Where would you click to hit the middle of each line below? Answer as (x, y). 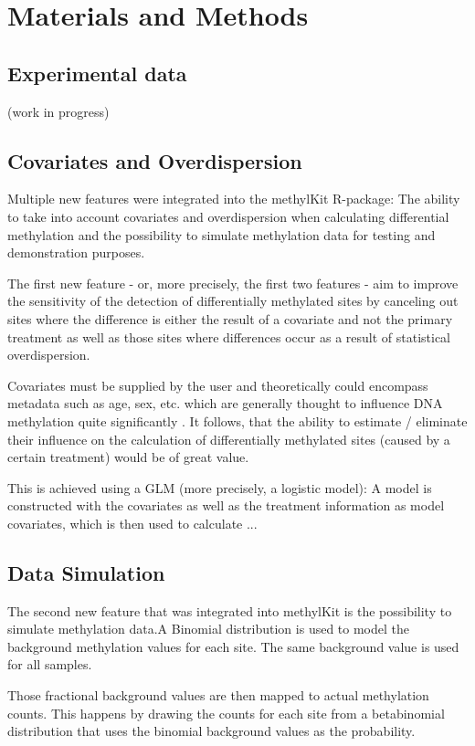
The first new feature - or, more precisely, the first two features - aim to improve (233, 283)
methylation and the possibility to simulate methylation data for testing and (222, 234)
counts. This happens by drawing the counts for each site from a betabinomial (226, 713)
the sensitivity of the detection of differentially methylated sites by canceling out (233, 301)
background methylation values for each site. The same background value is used (233, 646)
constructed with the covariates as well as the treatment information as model (226, 505)
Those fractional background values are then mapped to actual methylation (218, 695)
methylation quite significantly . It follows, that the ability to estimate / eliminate (237, 420)
